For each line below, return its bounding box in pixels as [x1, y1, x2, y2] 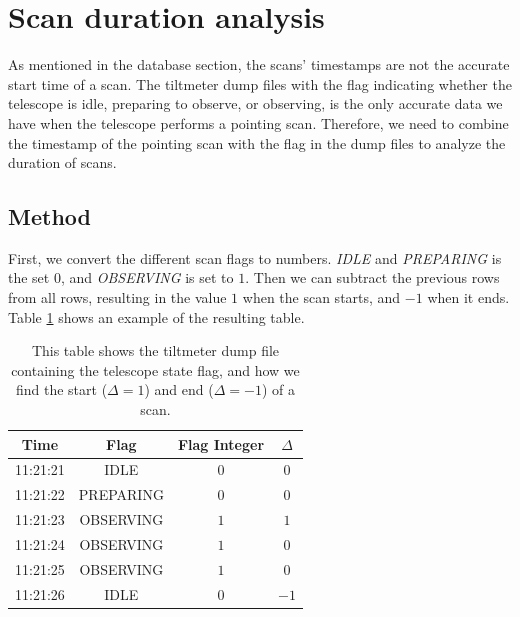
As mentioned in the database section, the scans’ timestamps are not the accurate [8, 54, 510, 75]
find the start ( [15, 379, 108, 400]
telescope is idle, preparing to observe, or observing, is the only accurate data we [8, 93, 503, 114]
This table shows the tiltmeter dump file [31, 340, 280, 361]
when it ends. [427, 287, 510, 308]
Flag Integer [177, 433, 265, 454]
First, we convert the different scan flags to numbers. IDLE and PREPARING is [8, 247, 502, 268]
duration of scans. [8, 152, 117, 173]
